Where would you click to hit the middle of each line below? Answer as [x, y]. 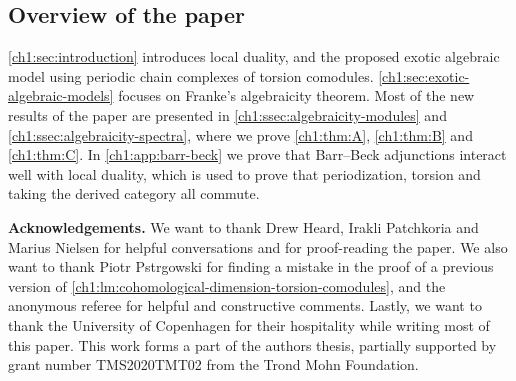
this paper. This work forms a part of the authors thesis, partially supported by [252, 344]
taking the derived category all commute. [134, 193]
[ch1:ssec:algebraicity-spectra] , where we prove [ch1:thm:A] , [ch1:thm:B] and [240, 134]
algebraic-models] [61, 95]
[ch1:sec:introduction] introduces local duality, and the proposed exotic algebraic [254, 56]
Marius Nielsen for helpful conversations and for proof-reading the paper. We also [258, 246]
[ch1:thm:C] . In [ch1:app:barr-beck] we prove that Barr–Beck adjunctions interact [257, 154]
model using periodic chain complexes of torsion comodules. [191, 75]
